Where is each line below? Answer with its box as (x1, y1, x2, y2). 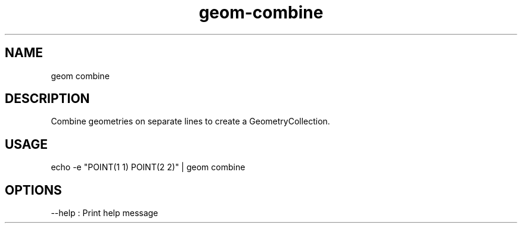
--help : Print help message (51, 208, 159, 218)
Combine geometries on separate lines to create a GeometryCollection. (51, 116, 330, 127)
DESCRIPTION (5, 91, 90, 107)
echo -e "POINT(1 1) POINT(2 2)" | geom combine (51, 162, 246, 173)
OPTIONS (5, 182, 62, 198)
